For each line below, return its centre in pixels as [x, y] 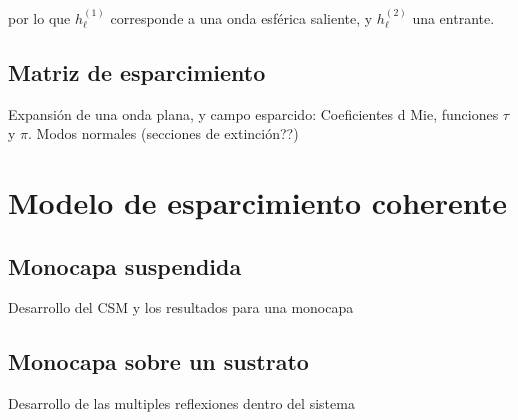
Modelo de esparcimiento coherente [258, 201]
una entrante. [453, 17]
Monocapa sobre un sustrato [158, 361]
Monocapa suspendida [125, 265]
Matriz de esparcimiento [137, 71]
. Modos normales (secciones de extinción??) [163, 133]
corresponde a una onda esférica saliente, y [241, 17]
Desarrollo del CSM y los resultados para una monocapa [181, 307]
